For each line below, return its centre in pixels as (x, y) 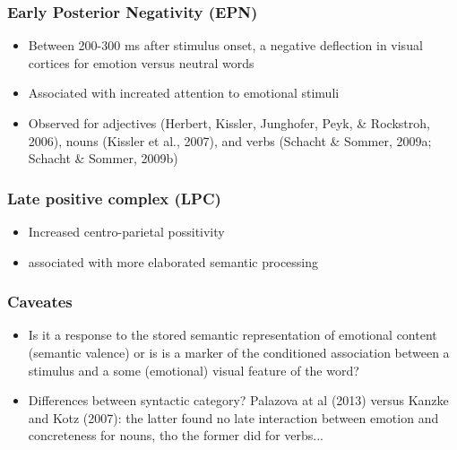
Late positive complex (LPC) (114, 198)
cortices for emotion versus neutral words (141, 62)
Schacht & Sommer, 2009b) (103, 158)
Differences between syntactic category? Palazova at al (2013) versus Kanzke (238, 400)
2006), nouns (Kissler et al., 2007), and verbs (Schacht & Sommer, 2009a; (230, 140)
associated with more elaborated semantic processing (173, 261)
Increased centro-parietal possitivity (126, 231)
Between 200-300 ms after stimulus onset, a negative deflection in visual (225, 45)
